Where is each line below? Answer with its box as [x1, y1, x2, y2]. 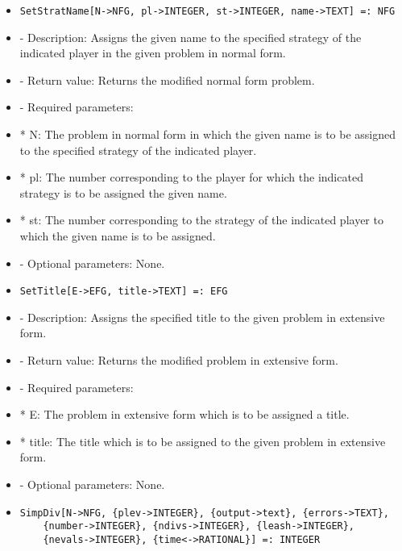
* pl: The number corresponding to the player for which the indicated [19, 169, 363, 186]
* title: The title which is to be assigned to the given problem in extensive [19, 432, 386, 449]
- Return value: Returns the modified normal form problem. [19, 71, 315, 88]
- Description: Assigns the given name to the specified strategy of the [19, 28, 362, 45]
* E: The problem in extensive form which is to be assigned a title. [19, 406, 350, 423]
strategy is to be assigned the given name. [19, 184, 227, 201]
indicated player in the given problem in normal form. [19, 44, 286, 61]
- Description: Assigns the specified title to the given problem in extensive [19, 308, 385, 325]
